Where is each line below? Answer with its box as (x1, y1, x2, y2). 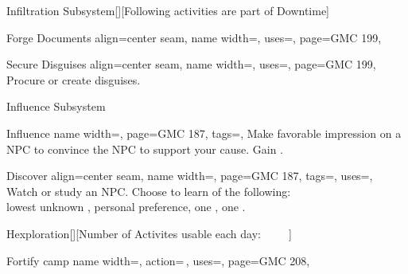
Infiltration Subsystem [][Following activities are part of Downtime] (6, 2, 330, 18)
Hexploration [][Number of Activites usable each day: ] (6, 225, 292, 241)
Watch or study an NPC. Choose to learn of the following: (6, 182, 291, 199)
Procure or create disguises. (6, 71, 141, 88)
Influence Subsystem (6, 98, 106, 115)
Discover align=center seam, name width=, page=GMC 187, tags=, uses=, (6, 167, 373, 184)
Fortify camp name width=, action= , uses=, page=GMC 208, (6, 252, 310, 268)
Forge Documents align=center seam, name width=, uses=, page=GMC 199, (6, 29, 382, 45)
